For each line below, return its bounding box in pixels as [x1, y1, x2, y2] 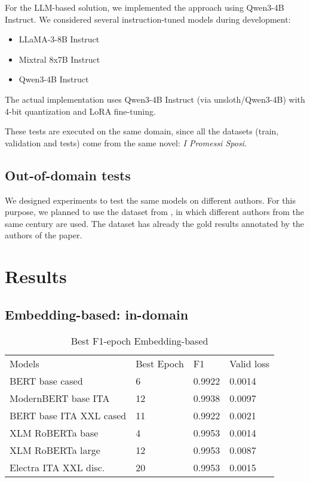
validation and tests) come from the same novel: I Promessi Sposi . [5, 136, 247, 149]
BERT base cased [10, 373, 83, 388]
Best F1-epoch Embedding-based [70, 333, 208, 348]
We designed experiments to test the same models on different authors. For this [5, 194, 296, 206]
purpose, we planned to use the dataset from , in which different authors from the [5, 205, 305, 218]
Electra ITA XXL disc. [10, 460, 105, 474]
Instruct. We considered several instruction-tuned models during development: [5, 13, 291, 25]
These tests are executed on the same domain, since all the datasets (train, [5, 125, 279, 137]
